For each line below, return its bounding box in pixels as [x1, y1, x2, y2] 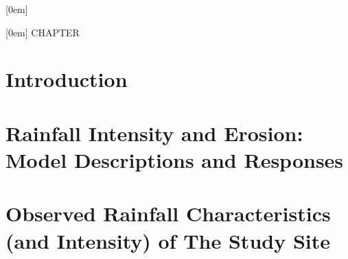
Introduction [5, 65, 128, 93]
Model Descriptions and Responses [5, 145, 344, 173]
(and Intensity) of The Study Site [5, 226, 330, 254]
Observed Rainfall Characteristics [5, 199, 331, 227]
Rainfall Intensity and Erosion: [5, 119, 303, 147]
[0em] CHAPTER [5, 25, 80, 39]
